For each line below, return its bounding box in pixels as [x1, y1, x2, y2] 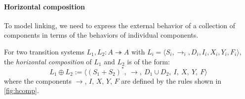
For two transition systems [4, 46, 84, 56]
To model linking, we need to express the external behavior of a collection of [4, 20, 236, 30]
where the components [4, 75, 72, 86]
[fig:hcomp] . [4, 85, 39, 96]
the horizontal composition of [4, 56, 92, 66]
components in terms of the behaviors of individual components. [4, 30, 199, 40]
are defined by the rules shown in [121, 75, 222, 86]
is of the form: [127, 56, 170, 66]
